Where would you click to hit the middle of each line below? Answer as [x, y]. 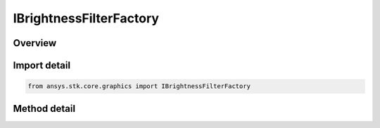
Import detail [42, 65]
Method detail [44, 108]
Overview [35, 43]
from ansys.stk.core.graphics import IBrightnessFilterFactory [139, 86]
